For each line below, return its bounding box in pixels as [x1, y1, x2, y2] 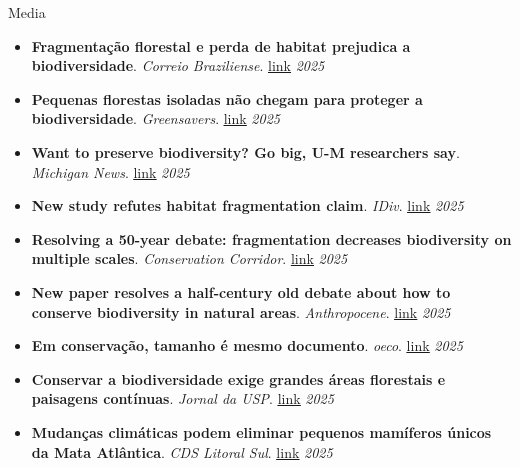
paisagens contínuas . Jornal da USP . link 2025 [31, 388, 334, 409]
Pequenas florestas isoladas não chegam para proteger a [31, 88, 423, 109]
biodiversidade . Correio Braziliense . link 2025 [31, 55, 325, 76]
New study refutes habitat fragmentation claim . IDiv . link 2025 [31, 195, 464, 216]
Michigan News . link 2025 [31, 161, 190, 182]
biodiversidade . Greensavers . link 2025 [31, 108, 280, 129]
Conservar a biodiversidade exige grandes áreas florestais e [31, 368, 446, 389]
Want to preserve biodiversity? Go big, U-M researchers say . [31, 141, 460, 162]
